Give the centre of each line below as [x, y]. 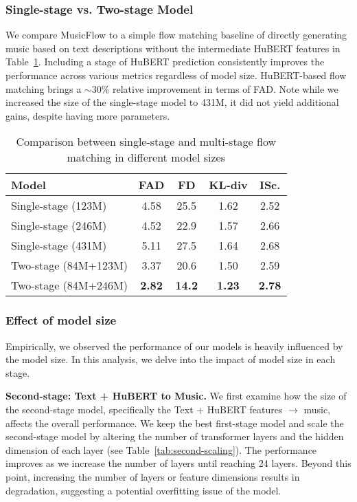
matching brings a [44, 88]
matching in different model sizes [146, 157]
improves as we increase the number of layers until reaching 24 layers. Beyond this [178, 463]
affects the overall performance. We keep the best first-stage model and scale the [175, 423]
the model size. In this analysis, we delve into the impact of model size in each [171, 359]
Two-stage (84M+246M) [69, 285]
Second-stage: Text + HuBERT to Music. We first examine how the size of [176, 396]
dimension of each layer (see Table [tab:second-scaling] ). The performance [161, 449]
